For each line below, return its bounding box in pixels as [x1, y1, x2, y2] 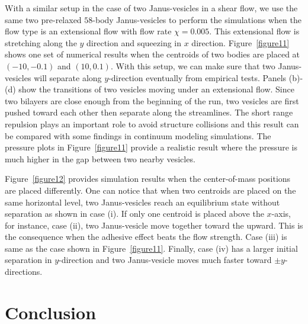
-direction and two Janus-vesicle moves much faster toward [59, 254, 272, 266]
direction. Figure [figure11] [191, 36, 290, 49]
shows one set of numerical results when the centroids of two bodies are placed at [5, 48, 300, 60]
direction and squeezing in [86, 36, 182, 49]
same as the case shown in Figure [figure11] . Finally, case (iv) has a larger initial [5, 242, 298, 254]
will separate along [34, 71, 102, 84]
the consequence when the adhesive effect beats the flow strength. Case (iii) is [5, 230, 287, 243]
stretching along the [5, 36, 77, 49]
